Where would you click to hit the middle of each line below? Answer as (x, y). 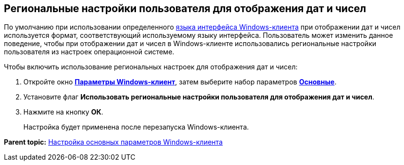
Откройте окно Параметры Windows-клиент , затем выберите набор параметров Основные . (180, 82)
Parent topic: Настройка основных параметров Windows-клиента (113, 142)
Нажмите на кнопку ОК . (63, 112)
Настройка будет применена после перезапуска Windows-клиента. (136, 127)
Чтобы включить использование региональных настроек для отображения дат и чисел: (151, 67)
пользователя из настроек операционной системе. (89, 52)
